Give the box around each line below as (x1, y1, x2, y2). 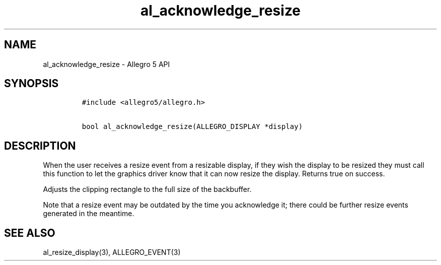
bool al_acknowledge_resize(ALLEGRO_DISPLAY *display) (82, 122, 303, 131)
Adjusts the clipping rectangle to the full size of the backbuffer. (43, 185, 252, 194)
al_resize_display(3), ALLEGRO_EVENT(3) (43, 248, 181, 257)
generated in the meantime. (43, 209, 134, 218)
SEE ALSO (4, 226, 55, 239)
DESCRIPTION (4, 139, 76, 152)
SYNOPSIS (4, 77, 59, 90)
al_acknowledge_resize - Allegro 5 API (43, 59, 170, 69)
